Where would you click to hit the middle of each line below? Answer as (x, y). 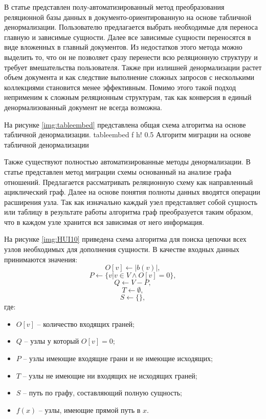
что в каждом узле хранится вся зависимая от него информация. (104, 222)
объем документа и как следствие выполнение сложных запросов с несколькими (129, 77)
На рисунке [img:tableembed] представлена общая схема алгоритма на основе (125, 124)
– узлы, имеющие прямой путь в (90, 410)
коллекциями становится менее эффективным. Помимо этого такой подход (120, 87)
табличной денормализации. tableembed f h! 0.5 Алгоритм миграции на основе (128, 134)
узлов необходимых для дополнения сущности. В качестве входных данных (122, 249)
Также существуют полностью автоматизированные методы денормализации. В (127, 162)
